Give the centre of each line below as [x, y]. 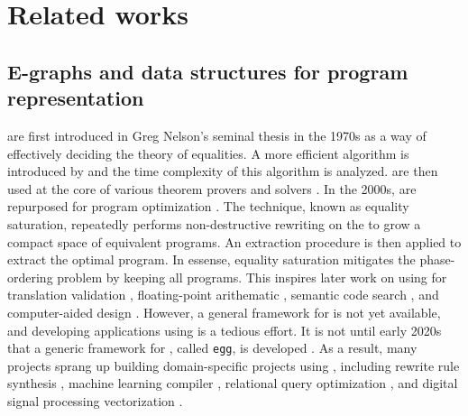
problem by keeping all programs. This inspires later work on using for [252, 277]
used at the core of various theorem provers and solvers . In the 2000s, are [212, 188]
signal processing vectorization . [95, 400]
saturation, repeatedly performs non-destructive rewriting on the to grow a [214, 223]
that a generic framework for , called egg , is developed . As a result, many [212, 348]
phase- [437, 259]
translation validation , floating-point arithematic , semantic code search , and [223, 295]
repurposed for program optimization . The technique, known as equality [208, 206]
